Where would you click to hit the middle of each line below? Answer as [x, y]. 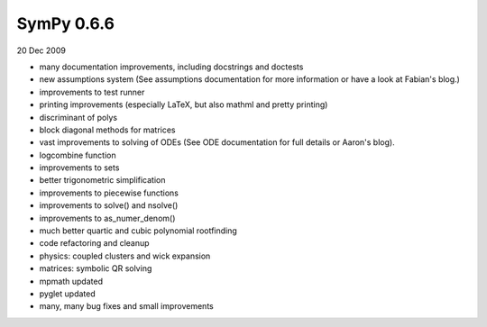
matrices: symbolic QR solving [96, 268]
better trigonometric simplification [102, 180]
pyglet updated [68, 294]
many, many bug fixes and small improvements [126, 306]
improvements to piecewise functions [109, 193]
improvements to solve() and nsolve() [109, 205]
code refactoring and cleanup [94, 243]
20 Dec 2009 [41, 50]
